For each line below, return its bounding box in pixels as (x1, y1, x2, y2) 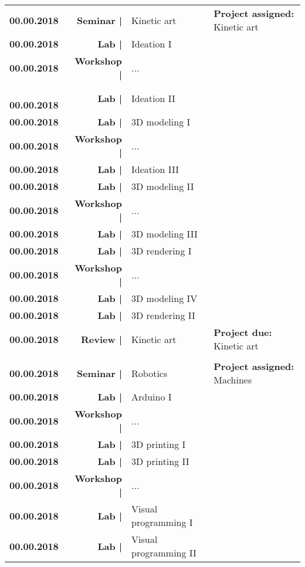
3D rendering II (131, 308, 195, 322)
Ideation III (131, 162, 179, 176)
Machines (213, 373, 252, 386)
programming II (131, 546, 196, 559)
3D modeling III (131, 227, 198, 240)
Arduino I (131, 390, 172, 403)
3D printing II (131, 454, 189, 468)
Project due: (213, 325, 272, 339)
